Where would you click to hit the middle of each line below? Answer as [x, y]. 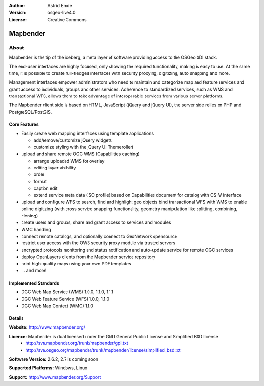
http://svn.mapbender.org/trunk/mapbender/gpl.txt [77, 343]
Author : [17, 6]
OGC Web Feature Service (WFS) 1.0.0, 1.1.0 [65, 299]
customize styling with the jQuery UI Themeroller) [84, 147]
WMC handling [36, 229]
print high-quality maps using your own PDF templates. [77, 264]
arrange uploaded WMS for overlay [69, 161]
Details [16, 318]
